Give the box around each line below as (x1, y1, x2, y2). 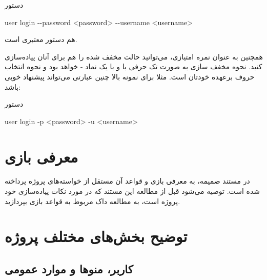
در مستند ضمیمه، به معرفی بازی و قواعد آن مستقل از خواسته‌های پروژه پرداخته (5, 175, 250, 186)
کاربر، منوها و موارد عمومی (5, 261, 133, 277)
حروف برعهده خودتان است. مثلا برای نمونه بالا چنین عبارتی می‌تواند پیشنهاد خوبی (5, 71, 255, 82)
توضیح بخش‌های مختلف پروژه (5, 226, 188, 247)
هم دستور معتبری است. (5, 34, 77, 45)
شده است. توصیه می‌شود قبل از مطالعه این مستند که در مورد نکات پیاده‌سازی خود (5, 186, 260, 196)
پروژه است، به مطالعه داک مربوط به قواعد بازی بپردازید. (5, 195, 180, 206)
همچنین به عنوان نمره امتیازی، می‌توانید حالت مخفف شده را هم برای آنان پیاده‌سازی (5, 51, 263, 62)
